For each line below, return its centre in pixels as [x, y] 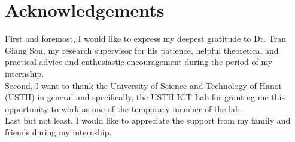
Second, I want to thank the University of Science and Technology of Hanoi [143, 85]
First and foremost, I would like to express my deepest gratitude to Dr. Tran [145, 38]
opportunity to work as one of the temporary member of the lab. [124, 108]
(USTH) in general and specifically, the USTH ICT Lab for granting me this [145, 97]
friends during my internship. [58, 132]
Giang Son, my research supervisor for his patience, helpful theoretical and [142, 50]
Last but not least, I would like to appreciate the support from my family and [148, 120]
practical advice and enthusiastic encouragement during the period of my [139, 62]
